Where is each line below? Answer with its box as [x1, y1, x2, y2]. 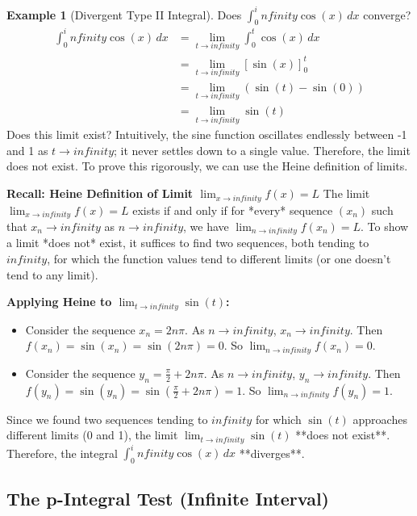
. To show [361, 217, 409, 234]
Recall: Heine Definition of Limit [6, 185, 194, 202]
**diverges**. [239, 444, 305, 461]
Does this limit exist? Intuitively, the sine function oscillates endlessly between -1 [6, 126, 407, 143]
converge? [363, 6, 411, 23]
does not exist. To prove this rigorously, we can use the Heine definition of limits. [6, 157, 408, 174]
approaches [352, 410, 407, 427]
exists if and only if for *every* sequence [132, 201, 333, 218]
